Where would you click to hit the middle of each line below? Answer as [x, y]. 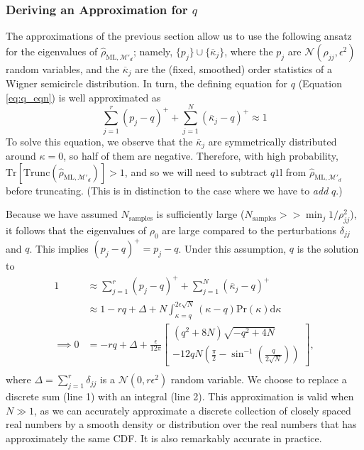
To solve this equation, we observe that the [99, 141]
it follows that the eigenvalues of [76, 230]
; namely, [153, 51]
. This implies [59, 248]
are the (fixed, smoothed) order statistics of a [233, 68]
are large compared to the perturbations [249, 230]
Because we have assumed [62, 214]
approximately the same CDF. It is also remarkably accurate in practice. [164, 438]
